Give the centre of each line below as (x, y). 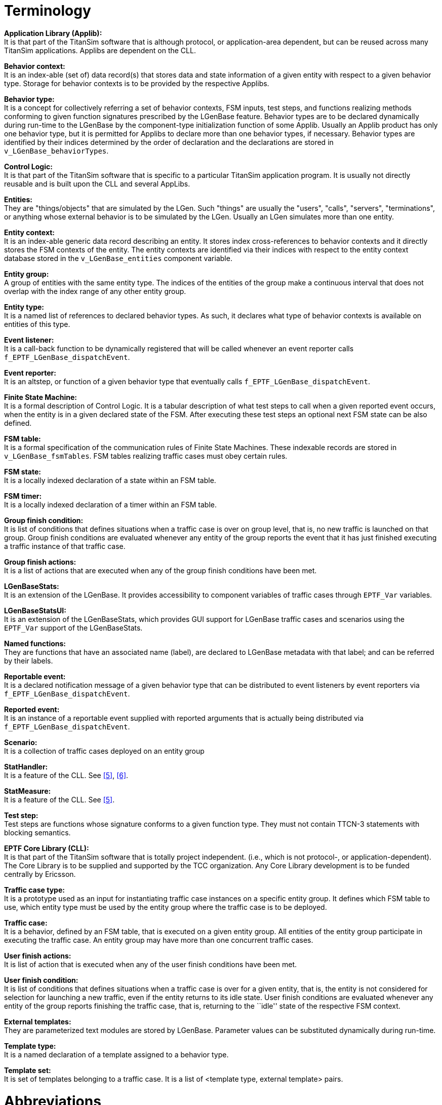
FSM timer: (23, 496)
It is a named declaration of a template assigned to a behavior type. (116, 1054)
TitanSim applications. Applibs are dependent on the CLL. (100, 50)
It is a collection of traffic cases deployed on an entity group (104, 751)
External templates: (38, 1021)
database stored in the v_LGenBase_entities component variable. (118, 258)
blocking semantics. (37, 832)
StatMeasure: (28, 791)
